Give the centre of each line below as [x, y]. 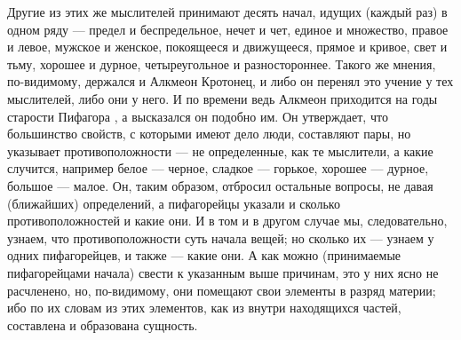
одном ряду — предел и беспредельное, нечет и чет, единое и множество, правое [228, 29]
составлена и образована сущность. [103, 324]
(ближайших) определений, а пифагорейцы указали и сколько [174, 203]
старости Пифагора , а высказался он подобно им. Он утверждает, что [198, 116]
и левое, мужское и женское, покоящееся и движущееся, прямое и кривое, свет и [227, 47]
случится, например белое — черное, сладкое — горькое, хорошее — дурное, [218, 168]
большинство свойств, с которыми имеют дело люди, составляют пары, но [209, 134]
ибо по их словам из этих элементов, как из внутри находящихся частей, [204, 308]
